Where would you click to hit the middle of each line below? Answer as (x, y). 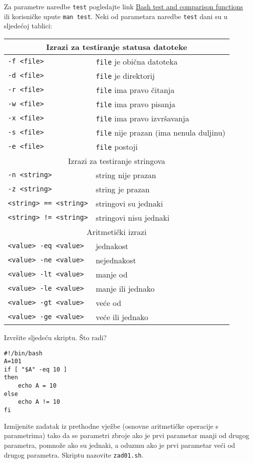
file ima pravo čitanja (135, 90)
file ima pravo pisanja (136, 104)
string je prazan (123, 189)
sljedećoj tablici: (28, 26)
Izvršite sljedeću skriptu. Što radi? (55, 337)
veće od (108, 302)
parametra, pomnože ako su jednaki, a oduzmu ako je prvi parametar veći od (120, 445)
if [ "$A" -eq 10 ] (35, 369)
